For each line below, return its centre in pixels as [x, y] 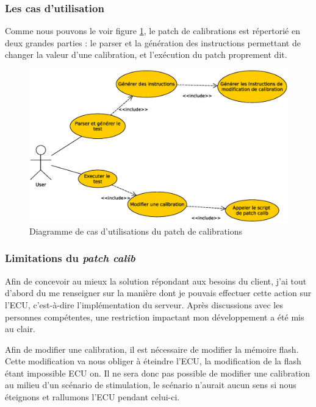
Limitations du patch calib [70, 258]
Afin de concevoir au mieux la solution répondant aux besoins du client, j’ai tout [156, 281]
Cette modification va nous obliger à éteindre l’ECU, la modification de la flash [153, 361]
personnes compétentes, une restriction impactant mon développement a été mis [155, 317]
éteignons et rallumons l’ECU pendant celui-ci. [92, 397]
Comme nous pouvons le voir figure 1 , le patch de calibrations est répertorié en [153, 31]
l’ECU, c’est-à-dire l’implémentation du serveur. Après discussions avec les [144, 304]
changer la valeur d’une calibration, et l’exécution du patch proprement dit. [146, 55]
